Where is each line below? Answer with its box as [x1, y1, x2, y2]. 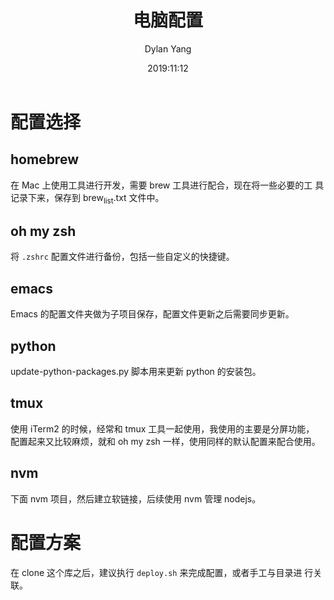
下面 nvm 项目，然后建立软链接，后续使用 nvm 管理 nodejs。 [10, 492, 262, 505]
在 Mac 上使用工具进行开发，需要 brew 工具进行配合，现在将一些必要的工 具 [10, 179, 325, 191]
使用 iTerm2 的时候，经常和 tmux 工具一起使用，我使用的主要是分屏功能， [10, 422, 315, 435]
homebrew [10, 151, 79, 168]
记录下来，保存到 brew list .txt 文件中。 [10, 191, 165, 206]
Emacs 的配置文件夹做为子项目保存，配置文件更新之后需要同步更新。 [10, 308, 295, 320]
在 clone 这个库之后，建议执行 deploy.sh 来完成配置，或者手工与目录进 [10, 566, 303, 578]
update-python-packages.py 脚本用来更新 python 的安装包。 [10, 365, 262, 377]
